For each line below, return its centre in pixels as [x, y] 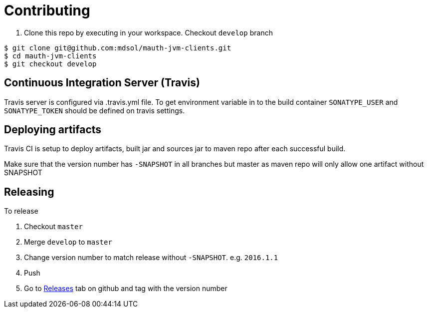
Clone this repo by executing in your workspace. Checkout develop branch [148, 32]
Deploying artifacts [53, 130]
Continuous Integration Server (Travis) [102, 83]
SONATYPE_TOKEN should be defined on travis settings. [95, 110]
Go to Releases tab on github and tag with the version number [126, 289]
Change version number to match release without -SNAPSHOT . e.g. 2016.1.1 [151, 258]
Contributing [47, 10]
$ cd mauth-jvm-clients [50, 56]
